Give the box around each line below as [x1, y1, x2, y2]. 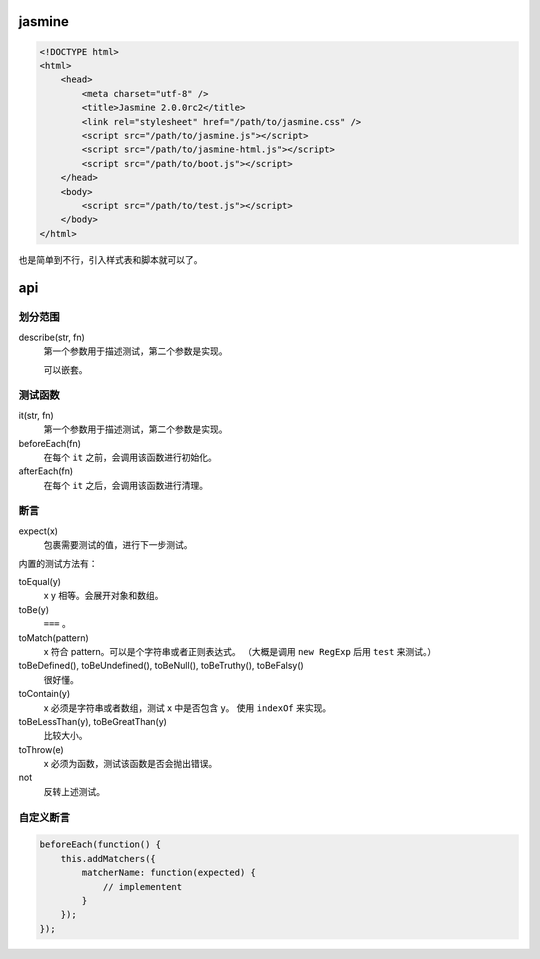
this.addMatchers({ [60, 853, 157, 864]
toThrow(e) [18, 743, 64, 755]
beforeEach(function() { [39, 839, 162, 850]
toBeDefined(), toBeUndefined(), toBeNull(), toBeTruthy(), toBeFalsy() [18, 660, 304, 672]
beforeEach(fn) [18, 437, 82, 449]
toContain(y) [18, 688, 70, 700]
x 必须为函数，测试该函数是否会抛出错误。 [43, 758, 218, 770]
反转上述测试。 [43, 785, 105, 797]
